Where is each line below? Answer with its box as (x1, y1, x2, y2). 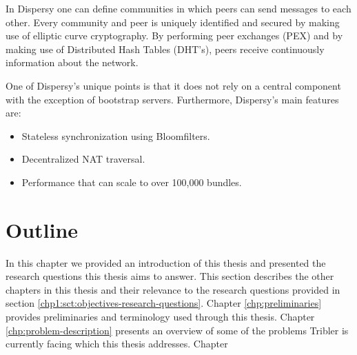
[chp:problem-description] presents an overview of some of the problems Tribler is (6, 323, 349, 337)
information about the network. (6, 55, 139, 70)
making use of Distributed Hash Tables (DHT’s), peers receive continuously (6, 41, 325, 56)
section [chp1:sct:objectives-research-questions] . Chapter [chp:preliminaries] (6, 296, 322, 310)
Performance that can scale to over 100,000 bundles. (21, 174, 242, 189)
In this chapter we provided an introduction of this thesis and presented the (6, 255, 326, 270)
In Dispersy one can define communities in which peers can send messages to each (6, 1, 351, 15)
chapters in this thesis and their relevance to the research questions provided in (6, 282, 340, 296)
